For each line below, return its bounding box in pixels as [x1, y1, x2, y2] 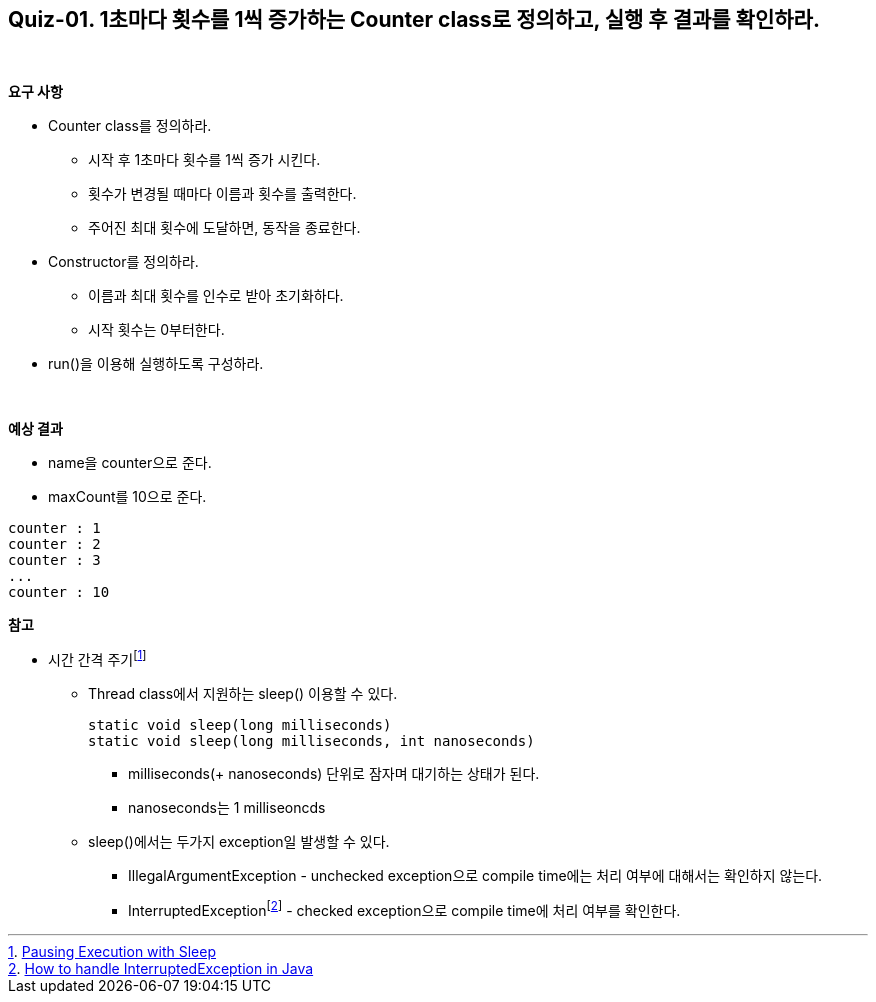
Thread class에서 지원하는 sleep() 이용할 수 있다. [88, 685, 398, 703]
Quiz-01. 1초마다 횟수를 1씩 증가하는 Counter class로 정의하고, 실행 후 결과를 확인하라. [8, 7, 820, 32]
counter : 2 [8, 536, 101, 553]
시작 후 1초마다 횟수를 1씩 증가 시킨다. [88, 151, 321, 169]
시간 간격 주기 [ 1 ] [48, 648, 147, 669]
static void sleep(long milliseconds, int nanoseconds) [88, 733, 535, 750]
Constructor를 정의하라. [48, 253, 199, 271]
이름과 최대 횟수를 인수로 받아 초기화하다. [88, 287, 344, 305]
